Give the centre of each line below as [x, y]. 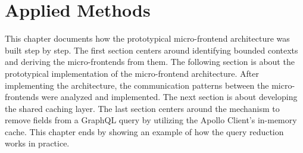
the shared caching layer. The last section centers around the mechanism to [142, 108]
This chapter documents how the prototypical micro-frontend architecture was [147, 38]
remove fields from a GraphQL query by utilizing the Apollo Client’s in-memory [151, 120]
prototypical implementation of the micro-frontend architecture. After [132, 73]
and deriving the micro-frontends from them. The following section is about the [150, 62]
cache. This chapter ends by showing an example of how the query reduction [144, 131]
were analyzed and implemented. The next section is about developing [169, 97]
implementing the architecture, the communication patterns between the [137, 85]
